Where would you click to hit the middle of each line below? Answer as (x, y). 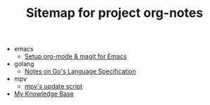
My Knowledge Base (44, 94)
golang (24, 64)
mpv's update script (53, 87)
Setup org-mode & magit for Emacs (76, 56)
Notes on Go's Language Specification (80, 71)
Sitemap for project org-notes (114, 13)
